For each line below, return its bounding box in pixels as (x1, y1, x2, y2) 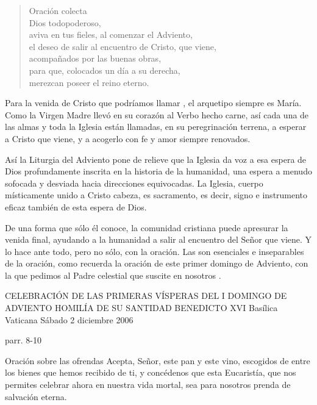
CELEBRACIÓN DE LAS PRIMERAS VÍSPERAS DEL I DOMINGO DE (5, 289, 287, 302)
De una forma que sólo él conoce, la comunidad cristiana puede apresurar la (5, 221, 288, 234)
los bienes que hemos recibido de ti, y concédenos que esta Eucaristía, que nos (5, 366, 296, 379)
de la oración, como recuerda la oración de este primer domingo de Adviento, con (5, 257, 308, 270)
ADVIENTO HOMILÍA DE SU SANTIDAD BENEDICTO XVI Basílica (5, 301, 278, 314)
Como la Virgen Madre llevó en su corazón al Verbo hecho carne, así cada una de (5, 108, 309, 121)
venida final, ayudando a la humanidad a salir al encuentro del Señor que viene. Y (5, 233, 312, 246)
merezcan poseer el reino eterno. (29, 76, 149, 88)
